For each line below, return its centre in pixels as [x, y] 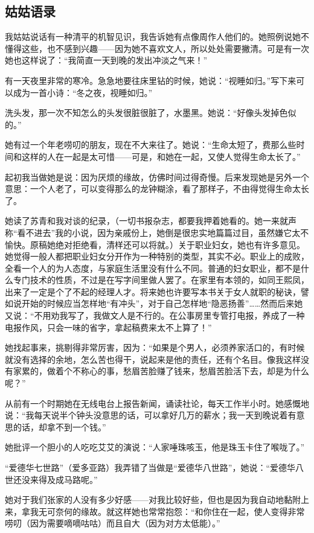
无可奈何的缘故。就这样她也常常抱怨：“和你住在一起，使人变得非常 [171, 511]
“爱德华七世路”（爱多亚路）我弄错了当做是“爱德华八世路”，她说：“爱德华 [150, 468]
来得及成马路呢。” [64, 479]
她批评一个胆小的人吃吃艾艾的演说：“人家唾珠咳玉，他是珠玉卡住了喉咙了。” [155, 447]
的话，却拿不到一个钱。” [59, 426]
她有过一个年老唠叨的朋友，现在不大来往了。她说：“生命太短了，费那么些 [151, 145]
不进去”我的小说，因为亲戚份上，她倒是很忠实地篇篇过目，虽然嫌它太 [163, 232]
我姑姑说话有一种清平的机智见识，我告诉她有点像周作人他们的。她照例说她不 [157, 37]
